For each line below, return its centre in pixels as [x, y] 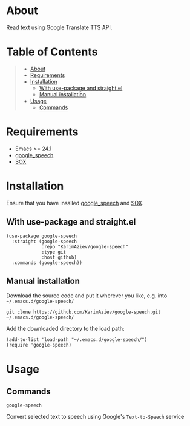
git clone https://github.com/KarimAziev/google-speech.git [84, 312]
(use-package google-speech [42, 236]
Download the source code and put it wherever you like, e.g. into [87, 296]
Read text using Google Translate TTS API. [59, 27]
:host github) [59, 257]
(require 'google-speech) [39, 345]
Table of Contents [52, 52]
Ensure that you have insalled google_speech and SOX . [75, 203]
